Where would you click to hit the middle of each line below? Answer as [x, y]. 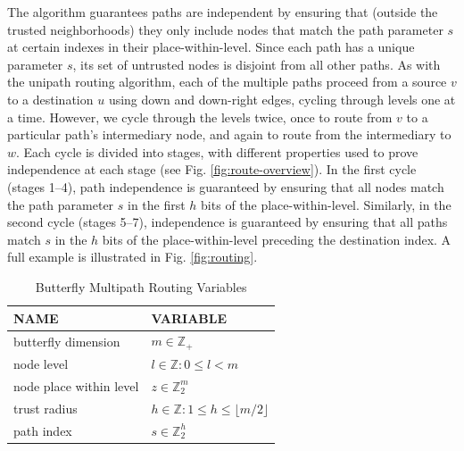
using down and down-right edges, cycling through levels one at [282, 99]
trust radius [46, 408]
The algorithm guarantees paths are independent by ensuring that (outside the [223, 12]
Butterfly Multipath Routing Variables [141, 286]
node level [41, 364]
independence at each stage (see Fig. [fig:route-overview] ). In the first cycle [212, 169]
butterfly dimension [67, 341]
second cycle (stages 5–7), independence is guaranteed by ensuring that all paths [228, 222]
